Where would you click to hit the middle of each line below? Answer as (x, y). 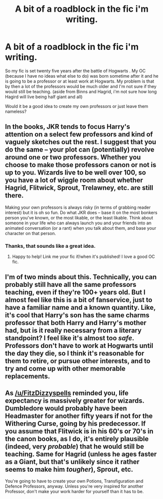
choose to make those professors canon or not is (81, 165)
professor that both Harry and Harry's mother (76, 323)
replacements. (27, 377)
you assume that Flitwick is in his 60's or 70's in (79, 431)
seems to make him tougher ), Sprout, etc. (69, 469)
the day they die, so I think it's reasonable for (75, 354)
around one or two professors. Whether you (73, 157)
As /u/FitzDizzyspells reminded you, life (67, 393)
